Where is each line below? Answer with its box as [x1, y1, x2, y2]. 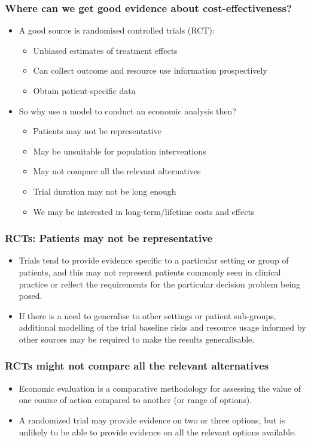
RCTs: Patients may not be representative [5, 231, 213, 246]
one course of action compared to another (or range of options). [19, 393, 252, 406]
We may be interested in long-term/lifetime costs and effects [33, 205, 255, 217]
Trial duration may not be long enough [33, 184, 176, 197]
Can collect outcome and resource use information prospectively [33, 64, 267, 77]
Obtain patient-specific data [33, 84, 136, 96]
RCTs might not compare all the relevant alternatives [5, 358, 269, 373]
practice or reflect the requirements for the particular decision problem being [19, 277, 301, 290]
